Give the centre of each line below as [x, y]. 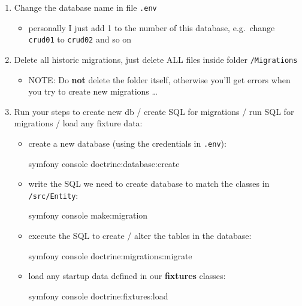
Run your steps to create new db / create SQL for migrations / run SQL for [154, 111]
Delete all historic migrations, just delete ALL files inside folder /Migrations [156, 59]
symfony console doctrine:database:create [104, 163]
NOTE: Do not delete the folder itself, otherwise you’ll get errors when [159, 79]
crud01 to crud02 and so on [80, 39]
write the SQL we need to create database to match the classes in [149, 184]
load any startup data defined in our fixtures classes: [127, 276]
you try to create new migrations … [93, 91]
